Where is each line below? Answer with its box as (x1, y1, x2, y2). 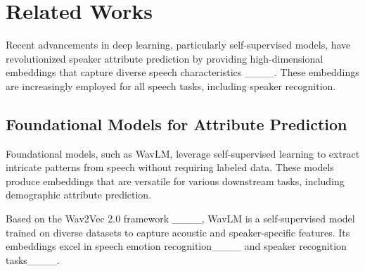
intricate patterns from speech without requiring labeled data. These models (6, 160, 334, 175)
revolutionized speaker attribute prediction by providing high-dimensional (6, 51, 324, 65)
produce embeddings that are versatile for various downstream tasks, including (6, 173, 345, 188)
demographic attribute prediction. (6, 187, 152, 202)
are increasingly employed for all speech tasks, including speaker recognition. (6, 78, 336, 93)
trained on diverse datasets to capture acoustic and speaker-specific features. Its (6, 225, 350, 239)
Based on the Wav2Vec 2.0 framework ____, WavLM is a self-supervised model (6, 211, 355, 226)
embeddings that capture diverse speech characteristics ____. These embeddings (6, 65, 359, 80)
